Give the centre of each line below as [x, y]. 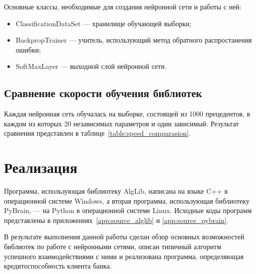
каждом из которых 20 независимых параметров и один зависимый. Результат [122, 123]
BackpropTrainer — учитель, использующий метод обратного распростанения [134, 40]
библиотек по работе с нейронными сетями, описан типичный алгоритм [113, 247]
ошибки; [28, 49]
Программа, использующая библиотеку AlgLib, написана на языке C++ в [116, 191]
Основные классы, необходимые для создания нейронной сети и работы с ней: [123, 6]
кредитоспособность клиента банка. [58, 266]
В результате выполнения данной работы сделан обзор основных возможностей [124, 237]
